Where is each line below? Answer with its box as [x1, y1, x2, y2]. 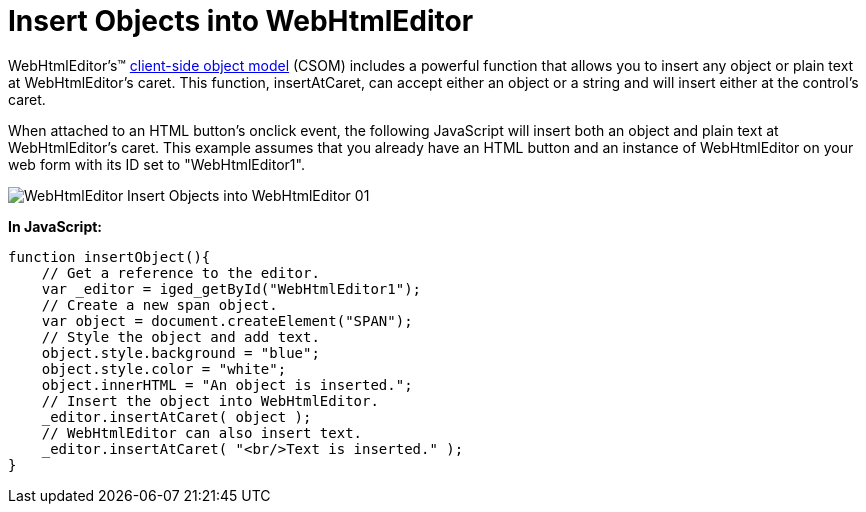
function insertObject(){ [8, 248, 211, 265]
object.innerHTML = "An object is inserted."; [41, 376, 413, 393]
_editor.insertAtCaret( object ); [41, 408, 312, 425]
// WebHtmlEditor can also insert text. [41, 424, 363, 441]
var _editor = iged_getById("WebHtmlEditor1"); [41, 280, 422, 297]
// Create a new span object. [41, 296, 278, 313]
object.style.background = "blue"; [41, 344, 320, 361]
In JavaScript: [8, 217, 103, 235]
